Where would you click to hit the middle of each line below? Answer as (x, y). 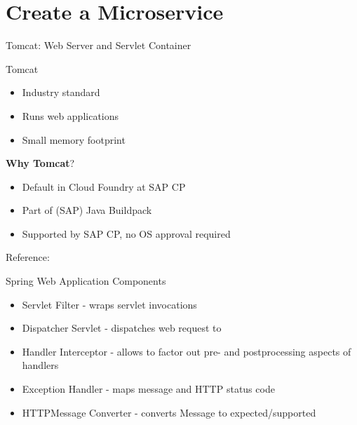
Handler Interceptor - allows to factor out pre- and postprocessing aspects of (187, 351)
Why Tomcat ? (40, 163)
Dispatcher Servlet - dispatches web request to (122, 328)
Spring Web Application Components (86, 281)
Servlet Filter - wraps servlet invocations (109, 304)
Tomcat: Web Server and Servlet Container (99, 45)
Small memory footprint (74, 139)
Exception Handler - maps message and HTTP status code (148, 389)
